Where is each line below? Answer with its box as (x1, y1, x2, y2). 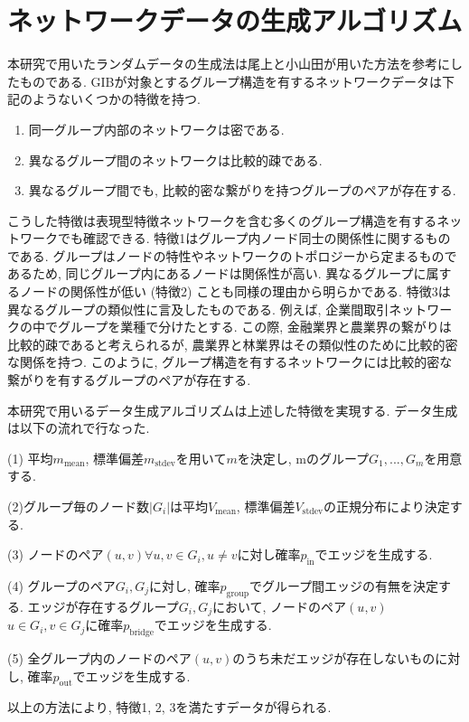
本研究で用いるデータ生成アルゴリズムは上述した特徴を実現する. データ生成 (7, 400, 458, 419)
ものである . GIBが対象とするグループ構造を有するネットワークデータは (19, 71, 443, 90)
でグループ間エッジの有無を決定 (249, 576, 439, 595)
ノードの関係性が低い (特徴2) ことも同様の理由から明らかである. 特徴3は (19, 282, 451, 301)
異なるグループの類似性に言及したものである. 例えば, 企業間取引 (7, 299, 389, 318)
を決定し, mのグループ (237, 448, 370, 467)
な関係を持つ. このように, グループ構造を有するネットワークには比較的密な (7, 352, 453, 371)
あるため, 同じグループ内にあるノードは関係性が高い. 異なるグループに (7, 264, 427, 283)
